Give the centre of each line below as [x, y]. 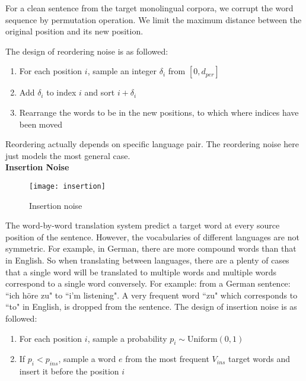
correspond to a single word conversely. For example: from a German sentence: [148, 283]
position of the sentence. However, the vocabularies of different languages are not [152, 236]
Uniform [203, 339]
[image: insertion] [67, 186]
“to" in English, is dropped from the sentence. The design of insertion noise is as [151, 307]
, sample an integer [122, 71]
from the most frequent [167, 359]
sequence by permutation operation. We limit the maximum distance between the [154, 19]
